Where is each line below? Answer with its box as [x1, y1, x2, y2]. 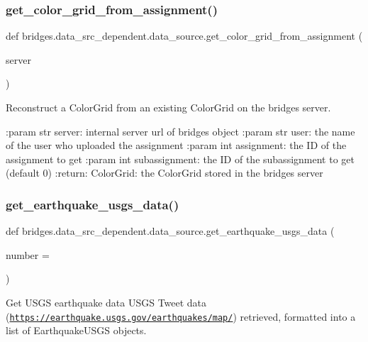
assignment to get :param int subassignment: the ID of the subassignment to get [6, 151, 355, 166]
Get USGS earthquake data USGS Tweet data [6, 294, 207, 309]
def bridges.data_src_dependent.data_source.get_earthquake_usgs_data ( [6, 224, 335, 238]
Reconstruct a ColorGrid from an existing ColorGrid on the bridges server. [6, 100, 331, 114]
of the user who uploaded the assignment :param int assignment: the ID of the [6, 138, 347, 153]
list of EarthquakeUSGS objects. [6, 323, 147, 338]
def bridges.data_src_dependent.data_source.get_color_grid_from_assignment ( [6, 28, 363, 43]
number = [6, 247, 50, 262]
